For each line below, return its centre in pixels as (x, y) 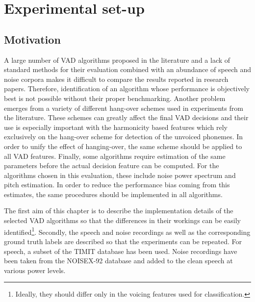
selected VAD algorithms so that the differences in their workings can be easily (122, 220)
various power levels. (35, 270)
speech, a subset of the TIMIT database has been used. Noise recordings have (121, 251)
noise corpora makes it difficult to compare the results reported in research (116, 79)
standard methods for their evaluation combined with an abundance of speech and (127, 69)
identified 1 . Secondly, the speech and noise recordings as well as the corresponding (127, 231)
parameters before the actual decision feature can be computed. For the (112, 165)
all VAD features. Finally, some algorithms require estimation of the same (115, 156)
